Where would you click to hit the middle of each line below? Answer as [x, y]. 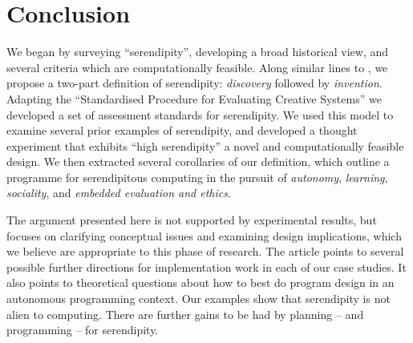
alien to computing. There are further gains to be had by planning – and [185, 314]
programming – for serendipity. [83, 330]
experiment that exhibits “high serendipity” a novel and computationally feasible [205, 145]
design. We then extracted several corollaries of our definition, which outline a [198, 161]
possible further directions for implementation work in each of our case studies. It [206, 266]
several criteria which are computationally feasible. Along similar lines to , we [197, 67]
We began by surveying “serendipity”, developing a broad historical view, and [198, 52]
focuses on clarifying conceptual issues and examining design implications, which [204, 235]
